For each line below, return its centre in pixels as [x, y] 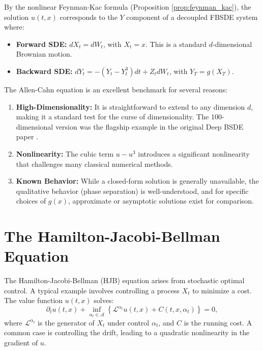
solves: [104, 300]
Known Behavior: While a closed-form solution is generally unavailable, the [137, 181]
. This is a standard [176, 44]
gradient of [21, 343]
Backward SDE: [44, 71]
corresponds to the [89, 17]
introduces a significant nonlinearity [194, 153]
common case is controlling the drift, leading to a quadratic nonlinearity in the [127, 332]
